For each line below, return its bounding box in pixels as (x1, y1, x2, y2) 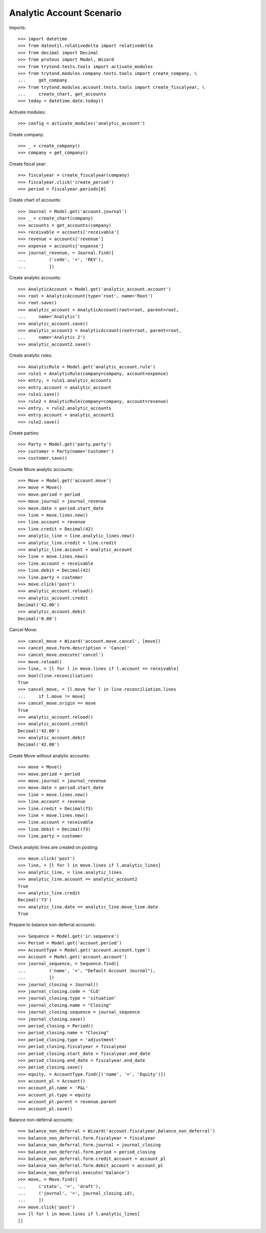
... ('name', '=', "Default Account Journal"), (18, 968, 156, 974)
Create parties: (9, 430, 39, 436)
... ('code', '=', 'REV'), (18, 257, 104, 262)
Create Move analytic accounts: (9, 466, 74, 472)
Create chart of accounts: (9, 197, 62, 203)
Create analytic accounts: (9, 275, 62, 281)
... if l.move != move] (18, 693, 86, 699)
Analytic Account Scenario (9, 7, 122, 18)
